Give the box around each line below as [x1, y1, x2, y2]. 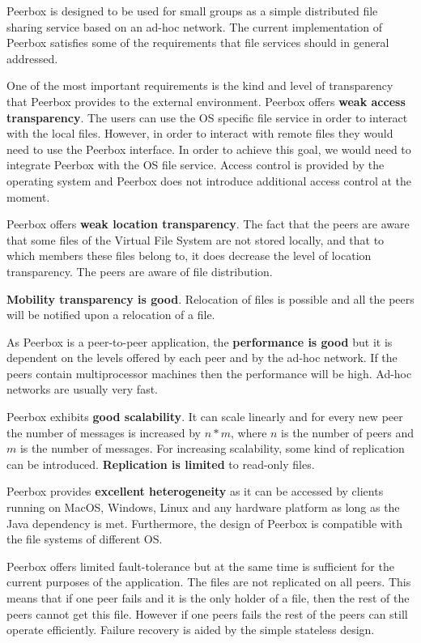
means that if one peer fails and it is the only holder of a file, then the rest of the [6, 590, 410, 606]
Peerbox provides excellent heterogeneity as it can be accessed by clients [6, 483, 384, 500]
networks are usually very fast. [6, 381, 159, 398]
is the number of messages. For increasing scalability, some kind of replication [19, 440, 405, 457]
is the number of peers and [281, 424, 415, 441]
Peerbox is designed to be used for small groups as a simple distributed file [6, 2, 378, 19]
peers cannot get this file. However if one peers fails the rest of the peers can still [6, 605, 408, 622]
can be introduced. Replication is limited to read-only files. [6, 455, 315, 472]
